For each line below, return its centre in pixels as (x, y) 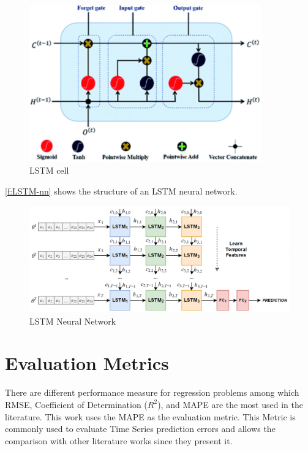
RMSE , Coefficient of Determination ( (76, 404)
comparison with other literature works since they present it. (119, 440)
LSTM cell (49, 170)
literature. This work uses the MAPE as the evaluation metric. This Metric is (150, 416)
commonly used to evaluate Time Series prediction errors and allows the (140, 429)
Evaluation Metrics (87, 363)
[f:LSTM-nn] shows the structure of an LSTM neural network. (121, 191)
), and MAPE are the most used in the (230, 404)
